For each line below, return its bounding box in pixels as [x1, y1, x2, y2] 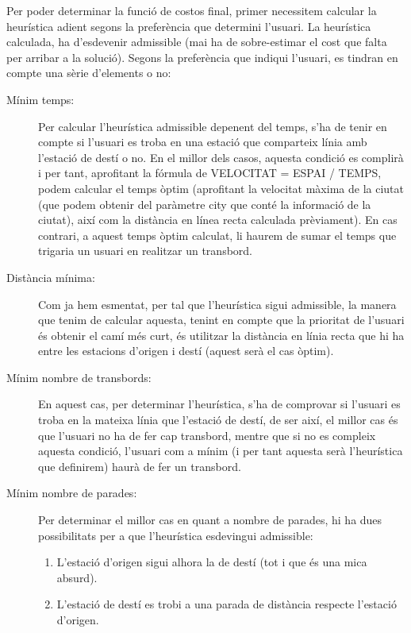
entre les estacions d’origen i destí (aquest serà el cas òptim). [38, 342, 334, 359]
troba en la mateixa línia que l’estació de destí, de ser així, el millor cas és [38, 411, 398, 428]
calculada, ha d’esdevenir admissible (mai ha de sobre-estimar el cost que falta [6, 33, 387, 50]
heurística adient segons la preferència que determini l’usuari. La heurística [6, 17, 371, 34]
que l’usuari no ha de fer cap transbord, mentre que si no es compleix [38, 427, 376, 443]
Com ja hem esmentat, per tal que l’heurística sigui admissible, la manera [38, 295, 397, 312]
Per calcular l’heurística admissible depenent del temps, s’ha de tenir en [38, 118, 387, 134]
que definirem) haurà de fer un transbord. [38, 457, 241, 474]
